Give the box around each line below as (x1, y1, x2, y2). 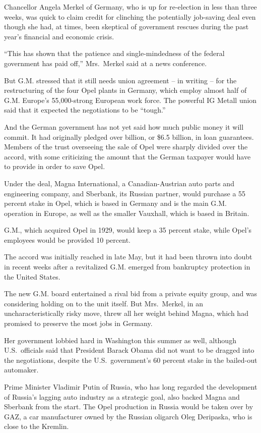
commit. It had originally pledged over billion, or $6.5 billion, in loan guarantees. (4, 131, 254, 142)
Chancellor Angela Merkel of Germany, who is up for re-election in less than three (4, 2, 257, 12)
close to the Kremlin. (4, 421, 69, 431)
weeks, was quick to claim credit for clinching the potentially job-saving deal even (4, 11, 256, 22)
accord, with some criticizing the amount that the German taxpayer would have (4, 151, 251, 161)
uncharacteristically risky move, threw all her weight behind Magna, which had (4, 308, 248, 318)
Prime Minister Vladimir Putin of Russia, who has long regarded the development (4, 382, 257, 392)
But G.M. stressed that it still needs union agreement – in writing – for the (4, 75, 237, 85)
